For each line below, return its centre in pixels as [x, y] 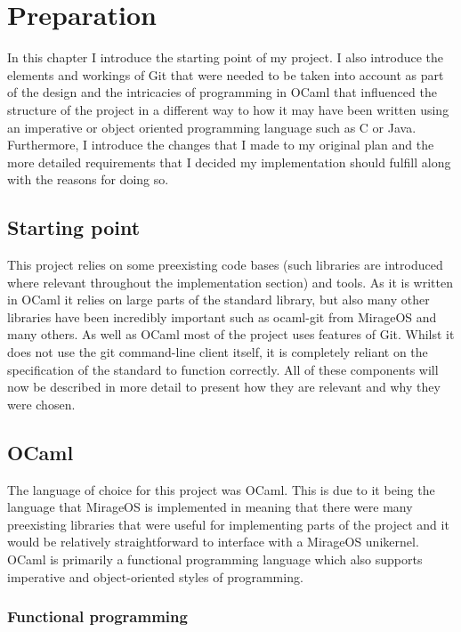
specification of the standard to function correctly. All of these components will [223, 369]
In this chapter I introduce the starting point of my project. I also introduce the [226, 57]
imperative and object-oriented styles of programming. [155, 576]
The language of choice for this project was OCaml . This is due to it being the [221, 489]
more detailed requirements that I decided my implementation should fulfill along [229, 162]
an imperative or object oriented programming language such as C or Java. [212, 127]
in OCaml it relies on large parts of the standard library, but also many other [218, 300]
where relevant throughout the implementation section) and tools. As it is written [230, 282]
